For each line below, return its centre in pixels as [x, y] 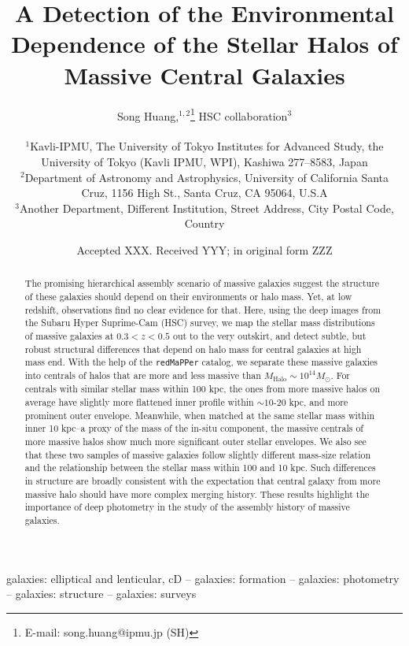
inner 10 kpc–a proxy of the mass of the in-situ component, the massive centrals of [194, 428]
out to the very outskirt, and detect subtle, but [269, 335]
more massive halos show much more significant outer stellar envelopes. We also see [195, 441]
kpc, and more [319, 401]
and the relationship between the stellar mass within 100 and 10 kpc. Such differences [200, 468]
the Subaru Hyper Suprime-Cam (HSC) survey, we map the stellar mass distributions [200, 323]
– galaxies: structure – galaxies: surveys [101, 594]
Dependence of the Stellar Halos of [204, 44]
